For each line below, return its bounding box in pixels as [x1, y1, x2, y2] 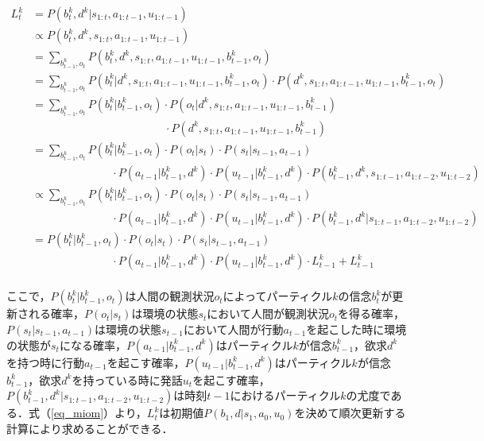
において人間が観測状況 [207, 305, 329, 322]
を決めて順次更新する [294, 404, 406, 421]
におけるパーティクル [230, 387, 341, 404]
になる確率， [59, 336, 126, 353]
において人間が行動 [183, 320, 284, 337]
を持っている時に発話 [72, 371, 183, 388]
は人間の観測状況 [125, 288, 215, 304]
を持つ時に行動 [6, 354, 84, 370]
